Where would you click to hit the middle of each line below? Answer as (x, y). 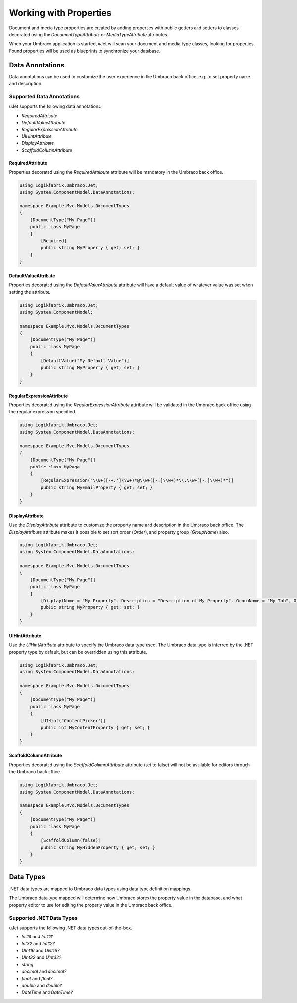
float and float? (37, 978)
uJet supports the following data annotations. (55, 106)
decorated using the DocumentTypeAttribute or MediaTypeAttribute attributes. (89, 34)
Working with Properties (60, 13)
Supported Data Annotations (45, 96)
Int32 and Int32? (38, 943)
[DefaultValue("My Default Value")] (85, 361)
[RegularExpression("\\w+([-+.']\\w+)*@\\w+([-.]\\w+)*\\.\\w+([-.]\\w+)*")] (137, 481)
